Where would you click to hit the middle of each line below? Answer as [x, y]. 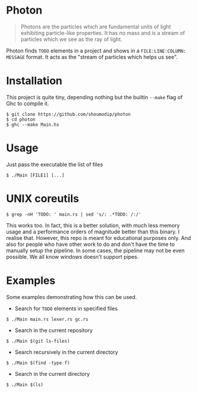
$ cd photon [21, 119]
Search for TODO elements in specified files [66, 308]
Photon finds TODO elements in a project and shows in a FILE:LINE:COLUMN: [96, 50]
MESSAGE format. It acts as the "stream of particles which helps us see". [92, 57]
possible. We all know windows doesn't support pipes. [72, 256]
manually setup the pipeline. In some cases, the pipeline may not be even [96, 250]
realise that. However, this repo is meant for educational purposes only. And [98, 238]
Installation [34, 81]
